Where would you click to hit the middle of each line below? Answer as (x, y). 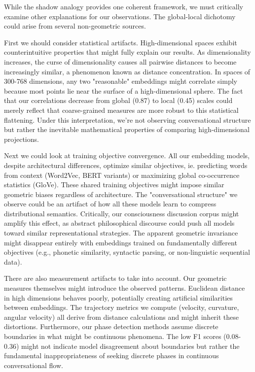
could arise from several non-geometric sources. (75, 26)
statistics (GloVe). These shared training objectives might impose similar (114, 185)
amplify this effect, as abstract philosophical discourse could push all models (119, 223)
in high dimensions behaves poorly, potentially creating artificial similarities (118, 297)
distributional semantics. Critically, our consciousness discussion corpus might (122, 213)
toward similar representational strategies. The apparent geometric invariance (121, 233)
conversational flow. (34, 365)
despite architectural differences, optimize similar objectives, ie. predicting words (126, 165)
